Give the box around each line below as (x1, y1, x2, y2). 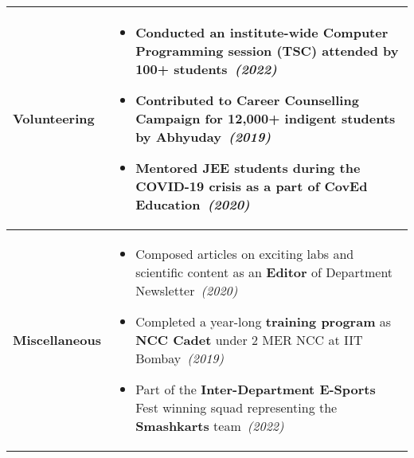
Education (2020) (135, 195, 250, 213)
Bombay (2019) (135, 349, 225, 367)
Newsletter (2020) (135, 281, 238, 299)
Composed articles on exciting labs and (135, 245, 354, 263)
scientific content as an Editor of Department (135, 263, 393, 281)
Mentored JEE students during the (135, 159, 361, 177)
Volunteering (13, 109, 95, 127)
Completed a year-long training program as (135, 312, 392, 331)
